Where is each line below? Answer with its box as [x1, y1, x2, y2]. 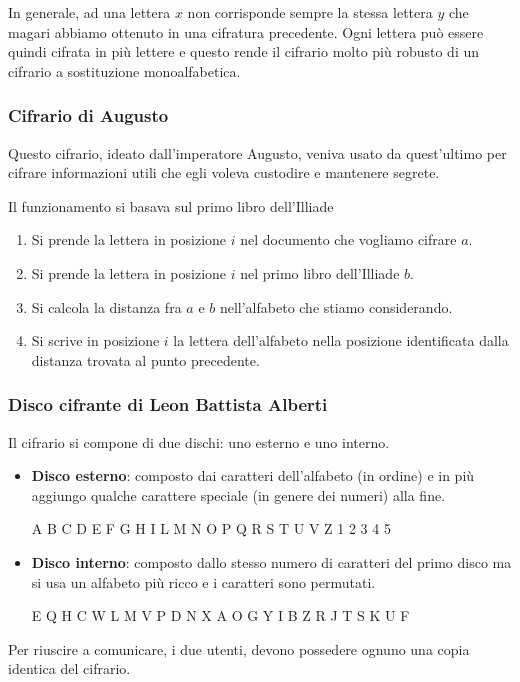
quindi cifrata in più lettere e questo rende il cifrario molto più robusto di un [8, 41, 480, 62]
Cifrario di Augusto [8, 103, 169, 128]
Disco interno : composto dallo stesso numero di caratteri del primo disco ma [31, 551, 512, 572]
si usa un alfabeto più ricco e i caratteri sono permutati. [31, 571, 376, 592]
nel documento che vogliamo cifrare [240, 229, 457, 250]
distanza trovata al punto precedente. [31, 349, 260, 370]
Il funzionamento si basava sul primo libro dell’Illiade [8, 195, 334, 216]
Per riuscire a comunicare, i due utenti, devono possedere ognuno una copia [8, 638, 470, 659]
